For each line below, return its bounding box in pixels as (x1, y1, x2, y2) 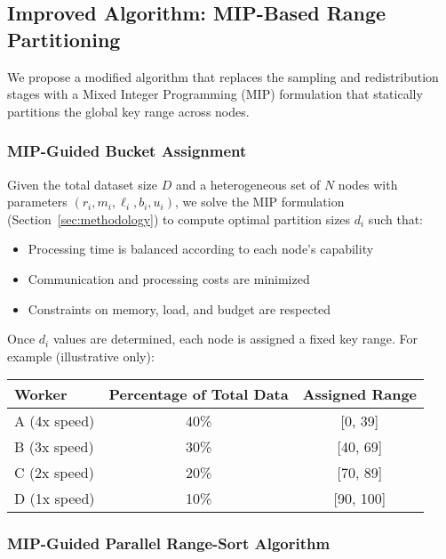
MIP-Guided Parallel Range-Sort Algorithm (7, 532, 331, 555)
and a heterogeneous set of (175, 174, 321, 193)
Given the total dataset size (7, 174, 158, 193)
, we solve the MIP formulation (175, 192, 345, 211)
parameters (7, 192, 68, 211)
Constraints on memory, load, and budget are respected (28, 299, 331, 318)
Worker (14, 384, 68, 405)
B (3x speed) (14, 436, 94, 458)
